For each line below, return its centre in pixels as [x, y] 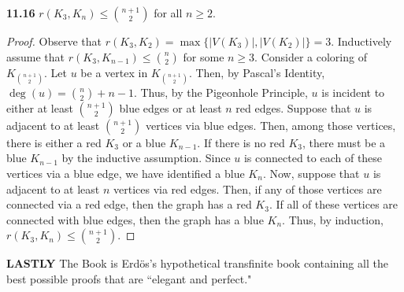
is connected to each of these [313, 158]
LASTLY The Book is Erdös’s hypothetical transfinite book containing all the [197, 263]
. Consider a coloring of [311, 56]
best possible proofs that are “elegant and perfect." [129, 278]
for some [204, 56]
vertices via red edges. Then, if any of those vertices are [248, 189]
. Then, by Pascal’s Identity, [257, 72]
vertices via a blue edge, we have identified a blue [126, 173]
